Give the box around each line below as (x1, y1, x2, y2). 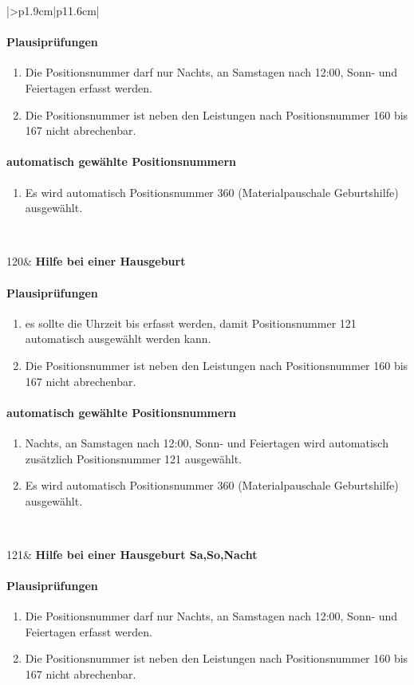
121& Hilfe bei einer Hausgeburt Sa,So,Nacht (6, 545, 258, 562)
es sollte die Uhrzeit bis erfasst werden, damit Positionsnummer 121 (25, 314, 357, 331)
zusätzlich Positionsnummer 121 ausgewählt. (25, 450, 242, 467)
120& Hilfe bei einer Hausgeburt (6, 253, 186, 270)
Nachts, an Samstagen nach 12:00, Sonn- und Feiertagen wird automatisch (25, 434, 388, 451)
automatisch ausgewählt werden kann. (25, 330, 211, 347)
